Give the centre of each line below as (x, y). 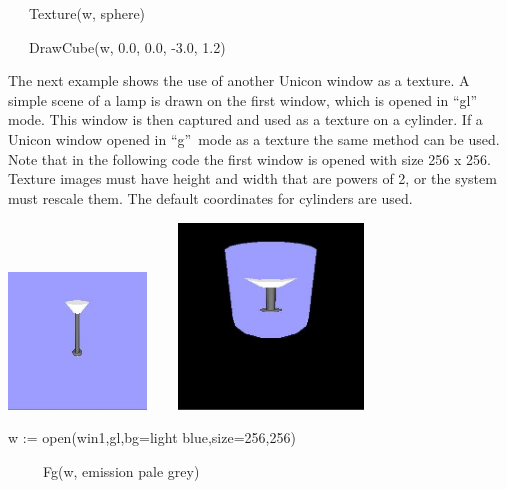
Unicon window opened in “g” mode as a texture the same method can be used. (254, 138)
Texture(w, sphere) (87, 13)
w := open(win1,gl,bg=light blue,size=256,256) (152, 437)
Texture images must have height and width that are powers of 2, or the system (252, 178)
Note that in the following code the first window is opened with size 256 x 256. (249, 158)
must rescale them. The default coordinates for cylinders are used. (210, 197)
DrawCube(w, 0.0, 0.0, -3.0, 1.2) (127, 46)
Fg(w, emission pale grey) (121, 471)
